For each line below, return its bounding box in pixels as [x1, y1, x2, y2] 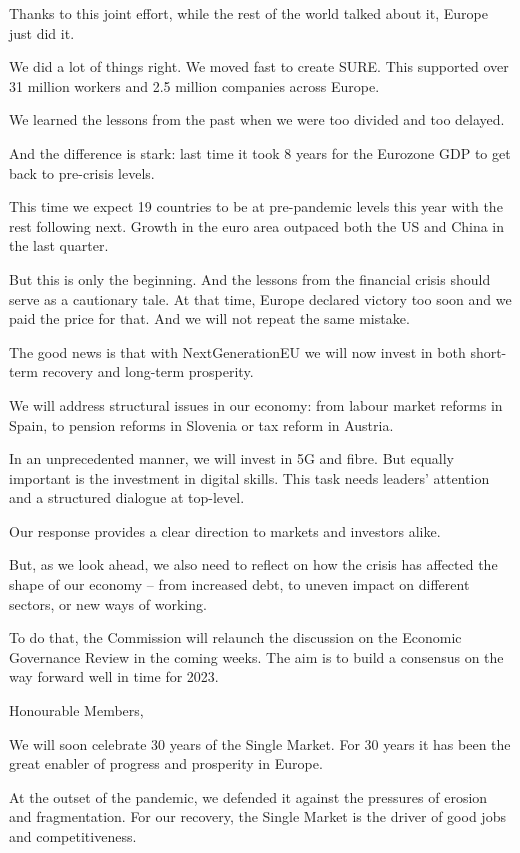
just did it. [9, 22, 75, 43]
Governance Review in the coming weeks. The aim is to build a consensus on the [9, 646, 504, 667]
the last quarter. [9, 235, 109, 256]
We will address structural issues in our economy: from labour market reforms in [9, 394, 503, 415]
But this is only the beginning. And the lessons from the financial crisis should [9, 268, 491, 289]
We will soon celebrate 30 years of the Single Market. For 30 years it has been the [9, 733, 511, 754]
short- [470, 341, 507, 362]
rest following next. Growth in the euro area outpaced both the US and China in [9, 215, 505, 236]
